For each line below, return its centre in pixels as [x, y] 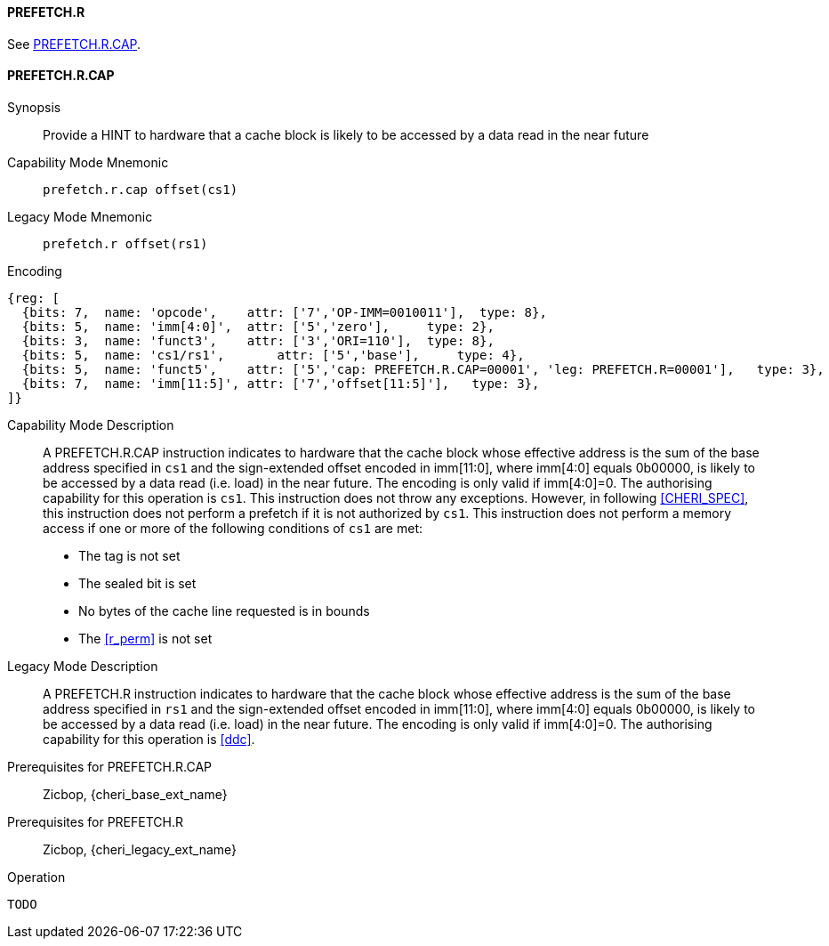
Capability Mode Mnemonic [88, 162]
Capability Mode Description [91, 424]
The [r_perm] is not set [145, 638]
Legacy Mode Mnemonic [80, 216]
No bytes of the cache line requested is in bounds [224, 610]
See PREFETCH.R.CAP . [74, 44]
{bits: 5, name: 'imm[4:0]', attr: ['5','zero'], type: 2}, [258, 326]
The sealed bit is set [137, 583]
